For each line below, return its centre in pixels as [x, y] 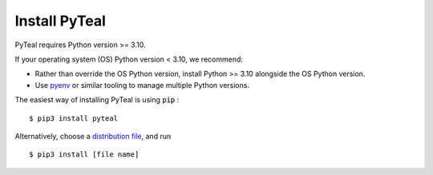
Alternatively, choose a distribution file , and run [93, 136]
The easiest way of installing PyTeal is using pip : [97, 100]
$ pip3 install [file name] [84, 155]
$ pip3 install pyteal [74, 118]
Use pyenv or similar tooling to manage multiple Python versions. [142, 85]
